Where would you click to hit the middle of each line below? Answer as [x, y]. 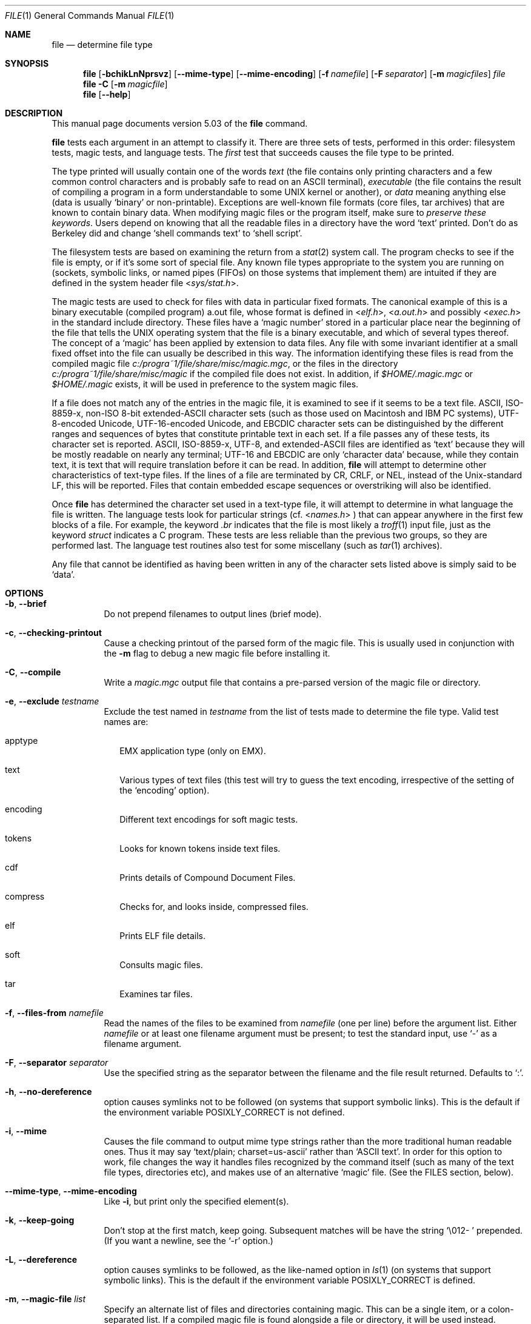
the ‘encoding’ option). [165, 790]
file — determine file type [102, 45]
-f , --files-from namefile [54, 1013]
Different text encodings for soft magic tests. [209, 819]
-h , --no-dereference [48, 1092]
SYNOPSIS [27, 63]
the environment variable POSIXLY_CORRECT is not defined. [224, 1112]
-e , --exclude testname [52, 701]
